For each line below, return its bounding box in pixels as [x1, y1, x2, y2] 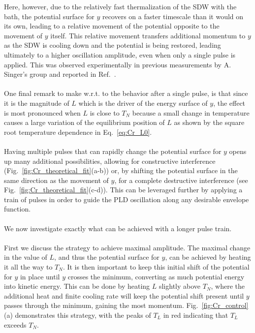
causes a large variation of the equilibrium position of [4, 117, 165, 127]
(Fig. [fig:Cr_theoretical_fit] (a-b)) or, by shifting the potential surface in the [4, 165, 238, 176]
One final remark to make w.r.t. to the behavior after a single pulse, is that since [4, 88, 248, 98]
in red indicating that [163, 310, 228, 320]
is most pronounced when [4, 107, 81, 118]
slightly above [159, 281, 201, 291]
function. [4, 204, 31, 214]
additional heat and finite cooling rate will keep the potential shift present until [4, 290, 244, 301]
